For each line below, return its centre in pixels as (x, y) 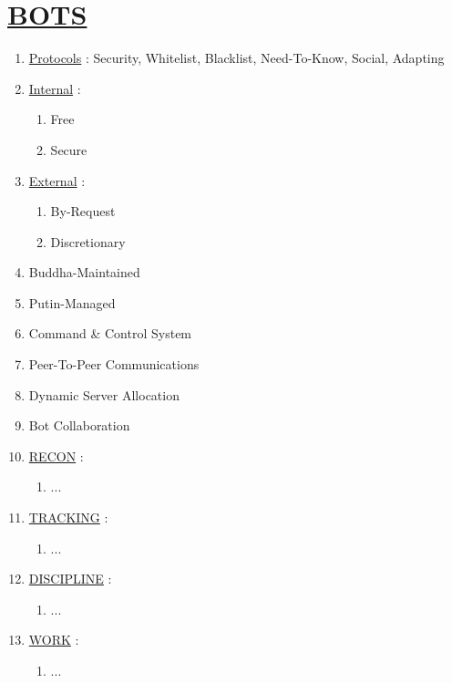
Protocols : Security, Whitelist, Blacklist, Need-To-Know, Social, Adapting (236, 58)
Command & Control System (110, 333)
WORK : (54, 640)
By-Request (83, 211)
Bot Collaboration (79, 425)
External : (57, 180)
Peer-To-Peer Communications (114, 364)
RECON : (56, 455)
